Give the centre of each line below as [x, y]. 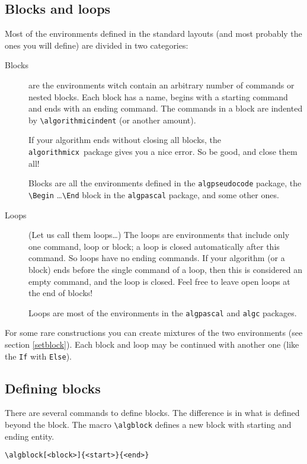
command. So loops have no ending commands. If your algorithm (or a [157, 258]
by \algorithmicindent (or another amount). [112, 120]
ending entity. [30, 436]
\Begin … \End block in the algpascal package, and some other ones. [154, 194]
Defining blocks [53, 388]
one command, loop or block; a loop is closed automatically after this [154, 246]
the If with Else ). [38, 356]
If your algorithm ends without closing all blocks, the [125, 140]
